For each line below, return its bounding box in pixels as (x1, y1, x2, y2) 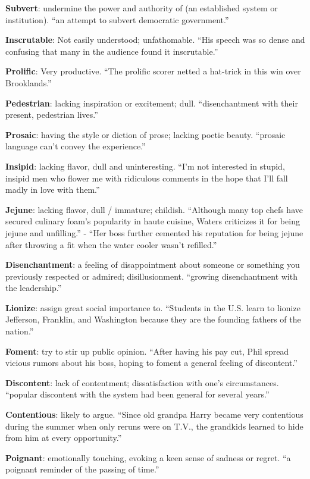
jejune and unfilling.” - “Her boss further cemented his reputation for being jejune (5, 226, 303, 239)
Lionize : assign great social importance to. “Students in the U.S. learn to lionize (5, 301, 300, 314)
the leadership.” (5, 281, 62, 294)
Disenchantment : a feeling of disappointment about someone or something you (5, 258, 300, 271)
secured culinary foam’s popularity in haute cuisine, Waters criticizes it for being (5, 215, 300, 227)
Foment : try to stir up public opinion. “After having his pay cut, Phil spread (5, 345, 289, 357)
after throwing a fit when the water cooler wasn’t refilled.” (5, 238, 217, 251)
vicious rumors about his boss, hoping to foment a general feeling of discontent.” (5, 356, 298, 369)
